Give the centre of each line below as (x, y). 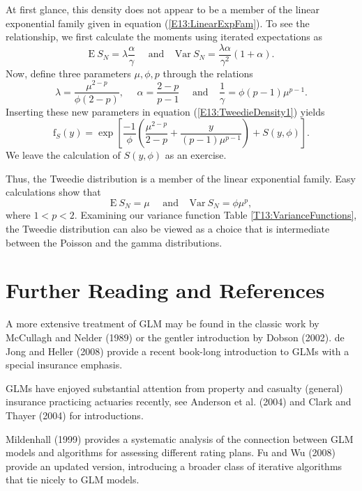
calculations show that (53, 192)
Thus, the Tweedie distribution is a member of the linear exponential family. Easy (181, 178)
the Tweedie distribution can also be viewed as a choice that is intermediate (168, 229)
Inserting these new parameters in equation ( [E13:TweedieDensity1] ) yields (165, 111)
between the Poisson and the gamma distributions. (114, 242)
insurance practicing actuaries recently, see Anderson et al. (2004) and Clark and (179, 402)
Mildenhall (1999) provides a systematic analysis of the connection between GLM (180, 438)
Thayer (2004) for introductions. (75, 415)
